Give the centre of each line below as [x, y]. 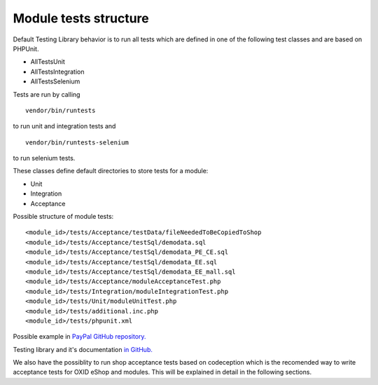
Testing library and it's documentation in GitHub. [83, 349]
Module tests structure [81, 18]
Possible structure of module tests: [63, 217]
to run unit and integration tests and [64, 126]
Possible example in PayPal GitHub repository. [79, 337]
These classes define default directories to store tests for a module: [111, 171]
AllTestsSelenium [55, 81]
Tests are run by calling [47, 94]
